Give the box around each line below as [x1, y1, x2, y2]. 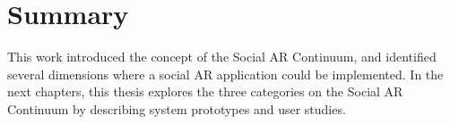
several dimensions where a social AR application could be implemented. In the [7, 64, 444, 83]
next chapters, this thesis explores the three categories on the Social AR [7, 82, 403, 101]
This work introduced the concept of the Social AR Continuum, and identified [7, 47, 437, 66]
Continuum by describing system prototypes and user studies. [7, 99, 346, 118]
